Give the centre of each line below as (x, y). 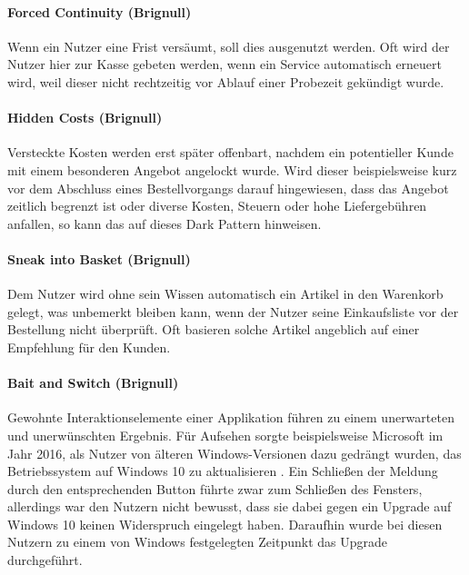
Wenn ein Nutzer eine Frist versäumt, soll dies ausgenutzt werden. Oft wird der (229, 46)
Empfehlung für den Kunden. (89, 347)
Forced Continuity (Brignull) (100, 11)
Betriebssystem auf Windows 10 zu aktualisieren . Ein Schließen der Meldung (223, 471)
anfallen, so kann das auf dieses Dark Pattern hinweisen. (165, 223)
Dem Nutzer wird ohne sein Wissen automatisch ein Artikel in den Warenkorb (225, 294)
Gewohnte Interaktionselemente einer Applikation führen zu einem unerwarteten (231, 417)
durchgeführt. (45, 560)
